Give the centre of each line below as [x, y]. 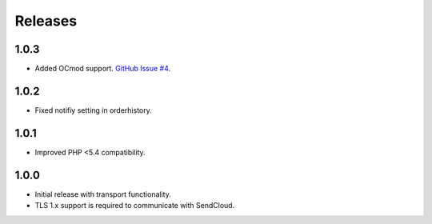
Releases [46, 21]
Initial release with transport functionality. [103, 194]
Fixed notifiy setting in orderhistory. [93, 110]
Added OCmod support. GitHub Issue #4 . [103, 69]
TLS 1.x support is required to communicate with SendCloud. [135, 206]
